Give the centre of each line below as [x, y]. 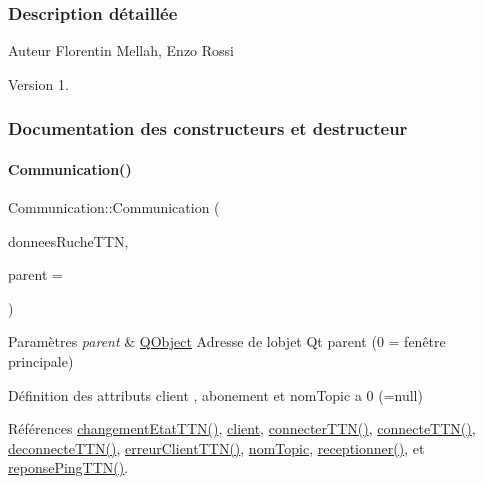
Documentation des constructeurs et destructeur [208, 128]
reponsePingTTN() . [68, 467]
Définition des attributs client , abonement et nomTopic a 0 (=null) [215, 394]
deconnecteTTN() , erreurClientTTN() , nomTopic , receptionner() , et [216, 447]
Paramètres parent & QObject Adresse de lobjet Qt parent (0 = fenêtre [227, 341]
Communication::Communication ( [114, 207]
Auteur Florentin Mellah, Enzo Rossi [121, 50]
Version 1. [38, 83]
